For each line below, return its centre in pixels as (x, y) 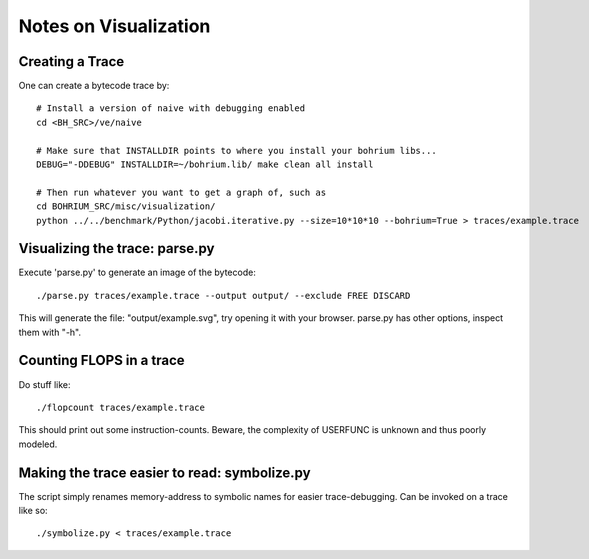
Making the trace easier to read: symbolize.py (164, 472)
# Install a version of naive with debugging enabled (170, 108)
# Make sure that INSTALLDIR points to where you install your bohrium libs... (236, 150)
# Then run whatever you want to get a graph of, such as (181, 192)
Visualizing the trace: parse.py (116, 248)
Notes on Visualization (114, 26)
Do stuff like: (44, 384)
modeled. (38, 444)
